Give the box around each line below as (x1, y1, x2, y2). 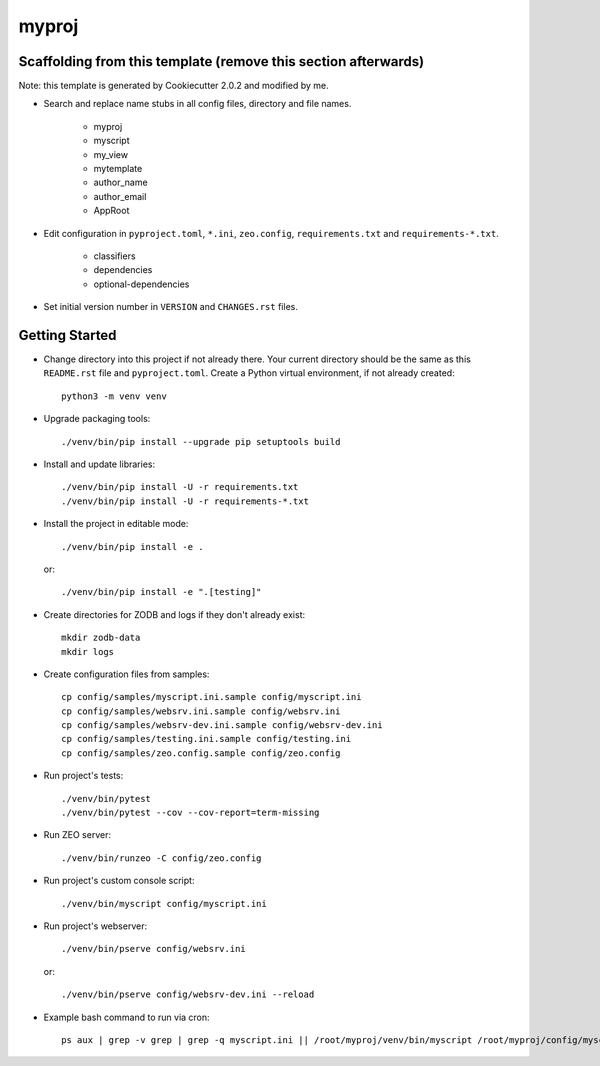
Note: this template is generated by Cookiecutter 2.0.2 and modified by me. (18, 80, 329, 92)
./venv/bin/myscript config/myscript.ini (61, 898, 267, 909)
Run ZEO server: (43, 829, 112, 841)
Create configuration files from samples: (43, 668, 210, 680)
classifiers (93, 250, 136, 262)
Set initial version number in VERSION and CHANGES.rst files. (43, 301, 299, 313)
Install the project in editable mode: (43, 518, 189, 530)
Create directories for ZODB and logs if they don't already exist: (43, 608, 306, 620)
